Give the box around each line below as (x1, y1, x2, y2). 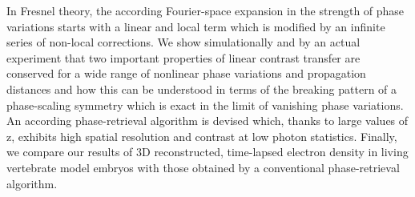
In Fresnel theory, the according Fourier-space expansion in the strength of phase (6, 2, 405, 18)
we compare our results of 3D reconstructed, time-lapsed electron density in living (6, 143, 409, 160)
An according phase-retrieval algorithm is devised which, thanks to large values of (6, 112, 409, 129)
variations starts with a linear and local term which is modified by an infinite (6, 18, 385, 34)
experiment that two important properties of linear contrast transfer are (6, 49, 361, 66)
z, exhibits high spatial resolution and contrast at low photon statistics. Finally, (6, 127, 397, 144)
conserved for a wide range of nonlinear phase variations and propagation (6, 65, 366, 82)
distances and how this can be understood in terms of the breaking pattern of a (6, 80, 397, 97)
